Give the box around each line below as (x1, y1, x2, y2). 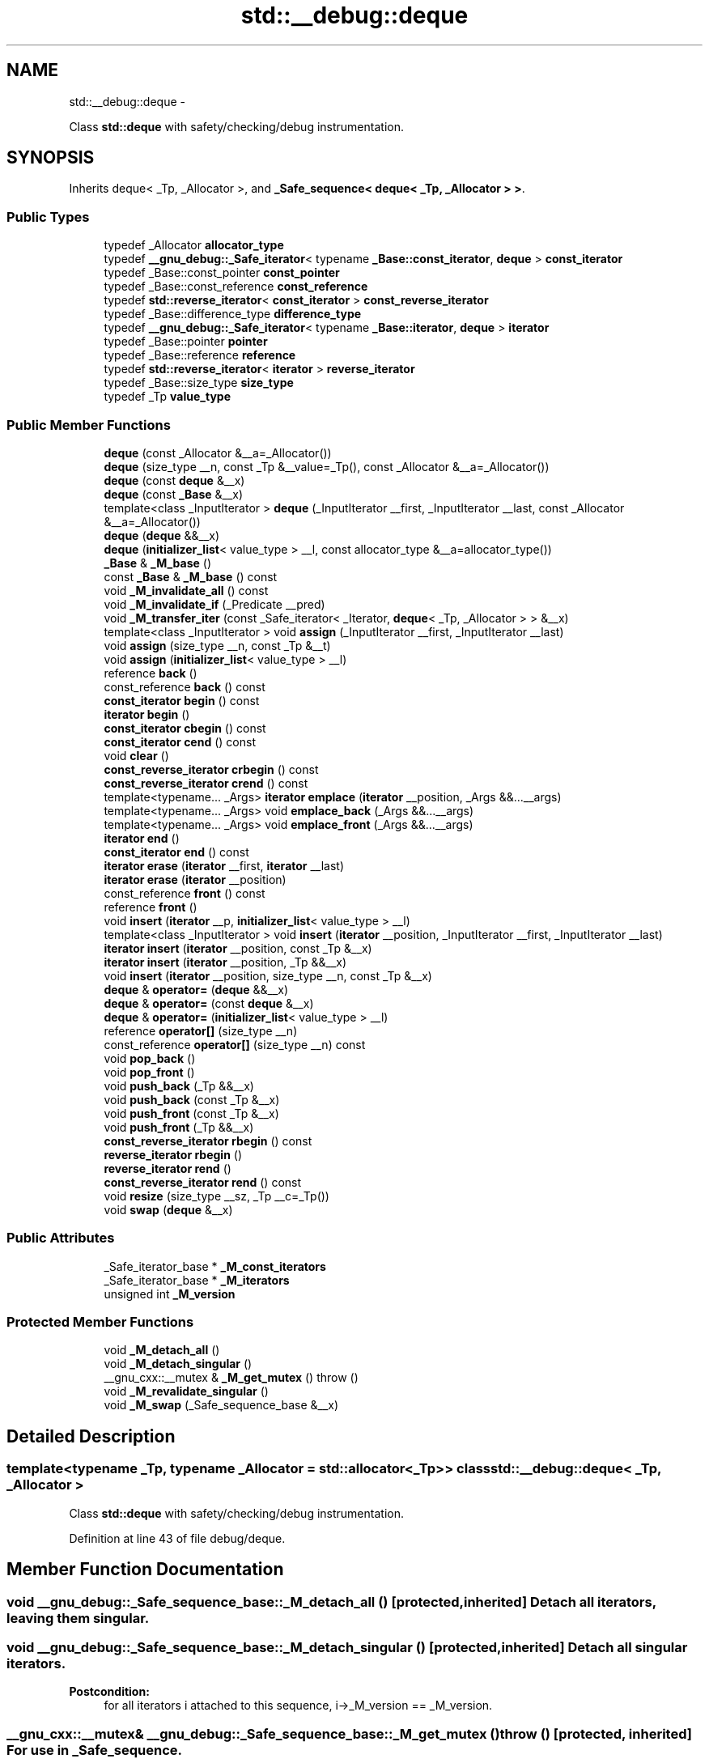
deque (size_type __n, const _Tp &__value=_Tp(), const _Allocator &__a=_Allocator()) (104, 459, 550, 474)
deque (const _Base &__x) (104, 486, 244, 501)
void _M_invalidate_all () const (104, 583, 269, 597)
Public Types (6, 208, 90, 225)
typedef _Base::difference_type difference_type (104, 307, 362, 321)
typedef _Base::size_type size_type (104, 376, 294, 390)
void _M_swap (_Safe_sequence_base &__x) (104, 1398, 339, 1413)
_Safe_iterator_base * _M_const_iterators (104, 1259, 326, 1273)
